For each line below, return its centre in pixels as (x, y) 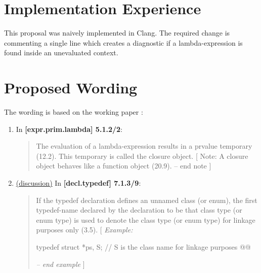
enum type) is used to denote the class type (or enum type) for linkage (146, 219)
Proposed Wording (71, 88)
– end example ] (60, 264)
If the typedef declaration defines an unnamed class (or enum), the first (147, 200)
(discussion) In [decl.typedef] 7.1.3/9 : (78, 183)
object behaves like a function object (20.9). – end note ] (124, 166)
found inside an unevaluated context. (61, 53)
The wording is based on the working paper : (74, 112)
